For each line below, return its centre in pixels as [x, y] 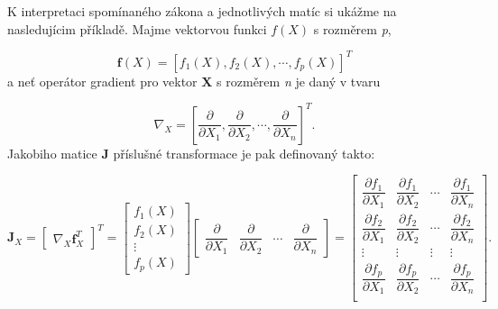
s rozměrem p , [352, 28]
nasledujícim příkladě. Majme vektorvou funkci [137, 28]
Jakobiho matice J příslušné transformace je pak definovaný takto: [191, 153]
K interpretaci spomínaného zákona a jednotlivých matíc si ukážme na [202, 11]
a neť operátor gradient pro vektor [102, 81]
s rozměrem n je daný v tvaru [299, 81]
